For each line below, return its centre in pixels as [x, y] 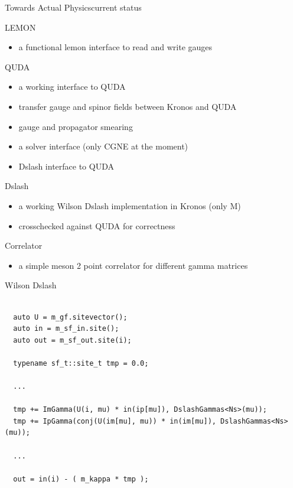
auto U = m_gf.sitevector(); [70, 317]
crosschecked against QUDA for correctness [97, 225]
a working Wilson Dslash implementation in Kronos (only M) [130, 205]
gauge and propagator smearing [76, 126]
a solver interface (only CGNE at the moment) [103, 146]
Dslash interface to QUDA [66, 166]
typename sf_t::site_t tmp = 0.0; [81, 363]
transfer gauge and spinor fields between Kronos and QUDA [128, 106]
